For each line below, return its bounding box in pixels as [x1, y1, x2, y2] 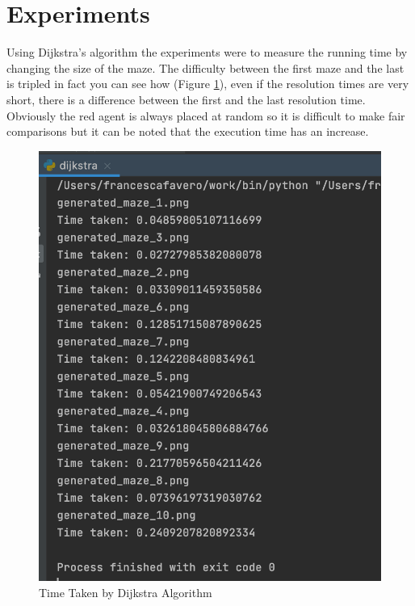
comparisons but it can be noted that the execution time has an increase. [6, 123, 369, 140]
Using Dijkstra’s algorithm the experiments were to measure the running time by [6, 44, 408, 61]
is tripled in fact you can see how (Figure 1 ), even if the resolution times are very [6, 75, 409, 92]
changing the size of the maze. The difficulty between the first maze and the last [6, 59, 405, 76]
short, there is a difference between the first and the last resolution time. [6, 90, 366, 107]
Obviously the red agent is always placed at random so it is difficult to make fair [6, 107, 405, 124]
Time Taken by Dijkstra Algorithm [39, 584, 212, 600]
